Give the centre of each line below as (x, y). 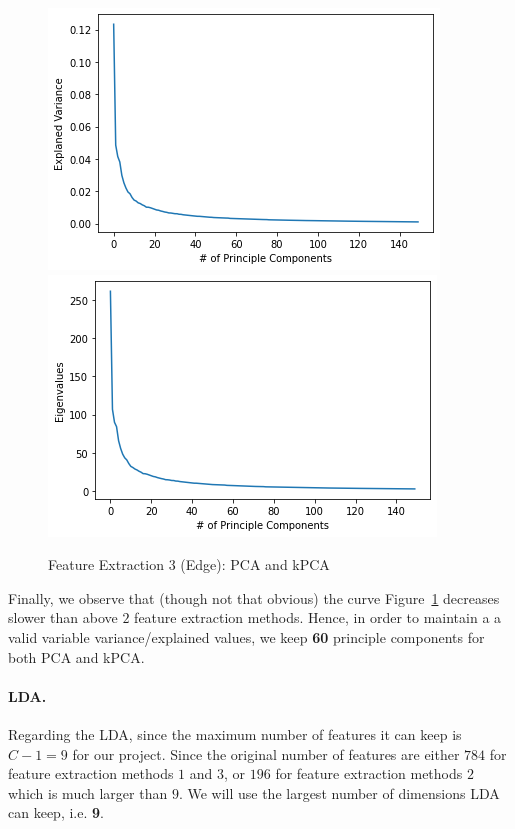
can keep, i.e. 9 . (56, 812)
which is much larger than (88, 792)
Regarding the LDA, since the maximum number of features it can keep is (235, 733)
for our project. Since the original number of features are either (266, 753)
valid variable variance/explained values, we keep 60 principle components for (246, 636)
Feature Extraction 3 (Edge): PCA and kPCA (189, 564)
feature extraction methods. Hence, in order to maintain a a (318, 617)
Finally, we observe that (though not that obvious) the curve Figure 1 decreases (254, 597)
